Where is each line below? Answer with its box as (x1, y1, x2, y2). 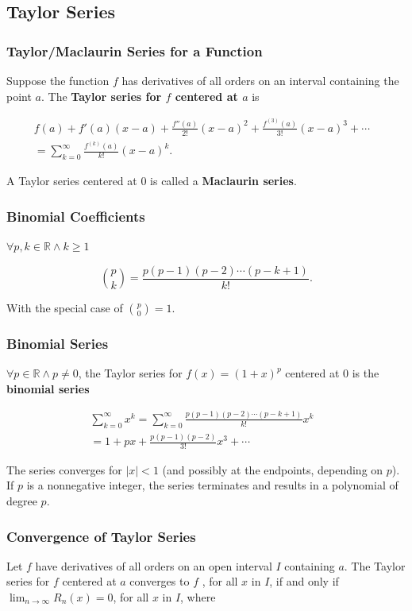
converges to (129, 573, 190, 590)
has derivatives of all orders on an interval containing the (121, 72, 399, 88)
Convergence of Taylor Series (6, 526, 196, 546)
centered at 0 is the (285, 365, 379, 381)
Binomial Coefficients (6, 206, 145, 226)
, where (180, 589, 216, 605)
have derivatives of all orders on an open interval (35, 557, 272, 574)
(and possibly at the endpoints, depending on (162, 461, 383, 478)
